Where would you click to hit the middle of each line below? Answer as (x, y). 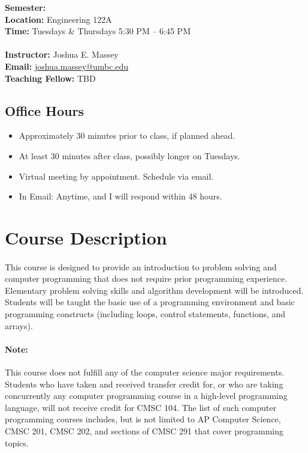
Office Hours (44, 110)
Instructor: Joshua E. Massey (62, 54)
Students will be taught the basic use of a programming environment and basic (150, 302)
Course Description (86, 237)
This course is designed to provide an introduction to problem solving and (141, 266)
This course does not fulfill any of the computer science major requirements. (145, 372)
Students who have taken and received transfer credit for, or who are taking (144, 384)
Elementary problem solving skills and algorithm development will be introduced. (154, 290)
